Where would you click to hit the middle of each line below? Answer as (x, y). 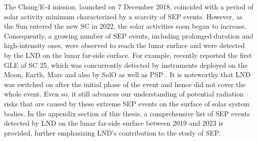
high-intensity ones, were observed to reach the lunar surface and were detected (125, 45)
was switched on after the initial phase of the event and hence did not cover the (125, 84)
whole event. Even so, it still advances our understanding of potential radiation (124, 94)
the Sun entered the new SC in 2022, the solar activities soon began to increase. (125, 26)
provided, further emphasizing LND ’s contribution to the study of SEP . (112, 132)
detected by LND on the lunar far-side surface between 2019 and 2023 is (114, 123)
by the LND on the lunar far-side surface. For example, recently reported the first (128, 55)
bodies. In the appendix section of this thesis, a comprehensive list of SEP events (127, 113)
